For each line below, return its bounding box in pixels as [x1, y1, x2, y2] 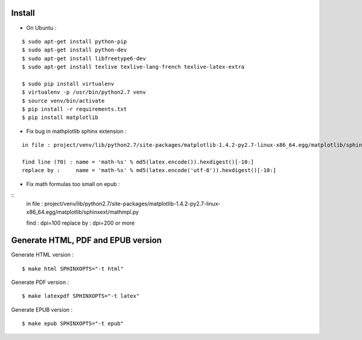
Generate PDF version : [11, 278, 69, 286]
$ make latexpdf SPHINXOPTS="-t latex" [22, 293, 140, 300]
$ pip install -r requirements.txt [22, 106, 127, 113]
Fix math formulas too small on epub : [26, 180, 120, 187]
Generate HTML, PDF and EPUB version [11, 236, 162, 246]
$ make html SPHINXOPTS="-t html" [22, 265, 124, 272]
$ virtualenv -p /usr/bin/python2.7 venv [22, 89, 146, 96]
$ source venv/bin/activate [22, 97, 105, 104]
